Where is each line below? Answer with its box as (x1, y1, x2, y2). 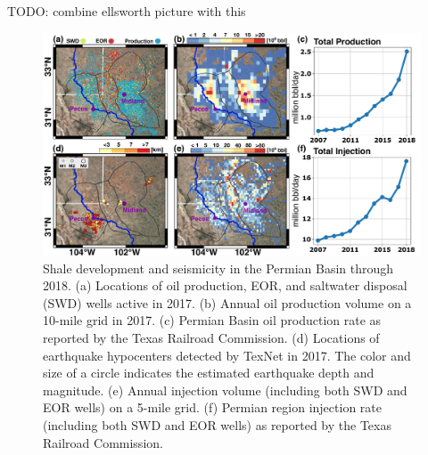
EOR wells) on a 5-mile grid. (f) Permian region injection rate (43, 398, 382, 417)
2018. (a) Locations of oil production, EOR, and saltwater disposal (43, 276, 407, 295)
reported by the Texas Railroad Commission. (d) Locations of (43, 329, 380, 347)
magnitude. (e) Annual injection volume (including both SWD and (43, 380, 407, 399)
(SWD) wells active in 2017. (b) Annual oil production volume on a (43, 293, 412, 312)
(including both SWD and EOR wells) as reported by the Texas (43, 416, 391, 435)
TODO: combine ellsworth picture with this (7, 2, 246, 20)
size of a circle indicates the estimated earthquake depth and (43, 363, 374, 382)
